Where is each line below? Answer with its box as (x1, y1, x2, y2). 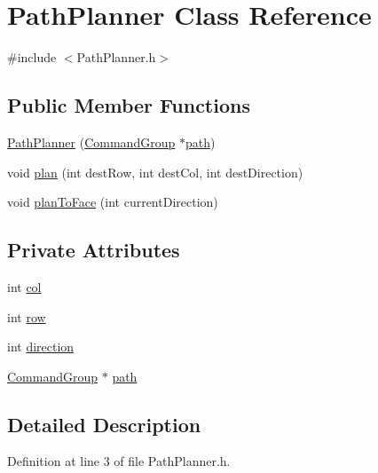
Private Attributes (7, 236, 180, 264)
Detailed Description (7, 410, 201, 438)
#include (7, 48, 57, 67)
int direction (7, 337, 75, 356)
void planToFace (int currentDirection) (7, 193, 218, 211)
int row (7, 307, 46, 326)
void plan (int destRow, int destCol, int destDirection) (7, 162, 303, 181)
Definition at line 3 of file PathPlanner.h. (7, 452, 231, 470)
